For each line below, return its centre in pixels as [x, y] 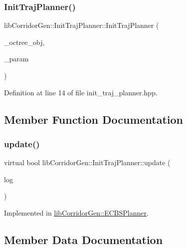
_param [16, 59]
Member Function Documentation [94, 119]
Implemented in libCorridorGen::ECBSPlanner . [76, 212]
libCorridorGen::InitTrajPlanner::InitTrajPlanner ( [82, 25]
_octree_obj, [24, 42]
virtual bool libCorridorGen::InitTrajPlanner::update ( [87, 162]
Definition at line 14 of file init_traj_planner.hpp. [81, 92]
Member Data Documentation [84, 239]
